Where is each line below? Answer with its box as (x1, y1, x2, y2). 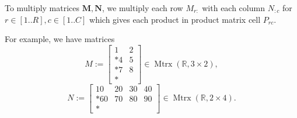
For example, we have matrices (5, 33, 115, 45)
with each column (202, 2, 265, 13)
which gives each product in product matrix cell (89, 13, 261, 25)
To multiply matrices (5, 2, 80, 13)
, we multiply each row (102, 2, 183, 13)
